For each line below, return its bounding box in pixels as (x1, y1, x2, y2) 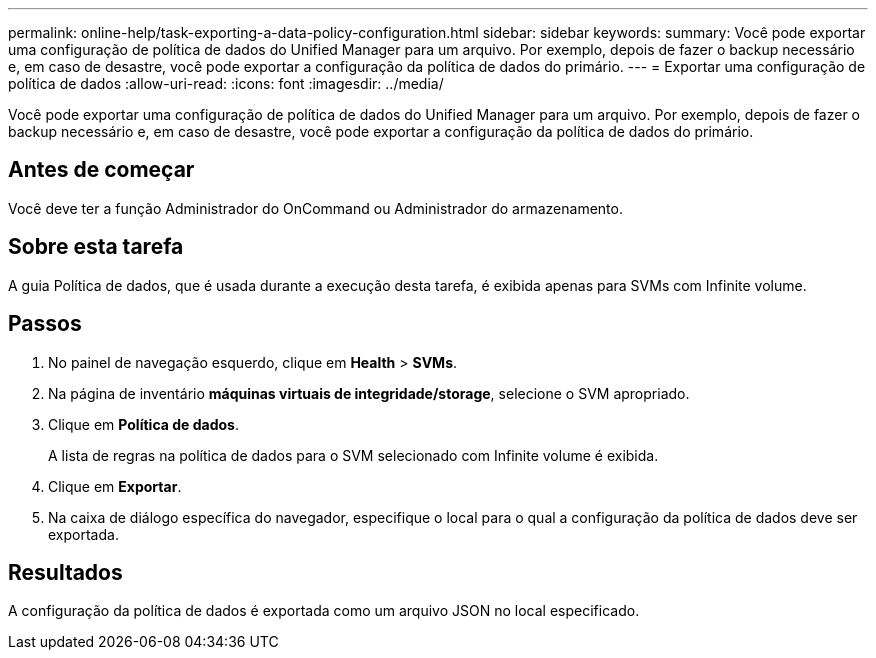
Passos (8, 311, 82, 337)
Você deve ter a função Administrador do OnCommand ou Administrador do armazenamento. (8, 199, 623, 217)
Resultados (8, 559, 123, 585)
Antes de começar (8, 157, 195, 183)
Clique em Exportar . (48, 477, 182, 495)
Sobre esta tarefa (8, 234, 184, 260)
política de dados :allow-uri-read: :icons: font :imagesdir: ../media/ (8, 75, 444, 92)
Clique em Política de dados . (48, 415, 239, 433)
